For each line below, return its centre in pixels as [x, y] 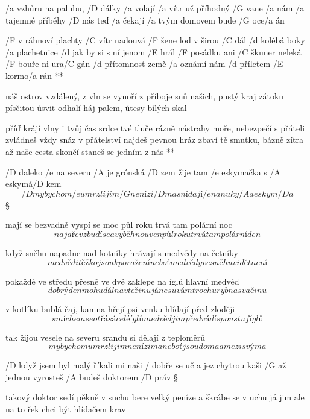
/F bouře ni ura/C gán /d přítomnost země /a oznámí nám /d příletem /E [144, 64]
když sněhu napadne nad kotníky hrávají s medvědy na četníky [122, 252]
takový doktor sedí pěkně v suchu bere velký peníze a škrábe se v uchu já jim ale [155, 397]
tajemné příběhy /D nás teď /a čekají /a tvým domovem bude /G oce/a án [145, 20]
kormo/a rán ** [34, 75]
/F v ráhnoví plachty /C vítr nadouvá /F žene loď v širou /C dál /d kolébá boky [155, 40]
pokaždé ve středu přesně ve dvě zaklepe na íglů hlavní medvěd [122, 281]
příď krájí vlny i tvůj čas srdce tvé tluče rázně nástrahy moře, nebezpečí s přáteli [155, 128]
